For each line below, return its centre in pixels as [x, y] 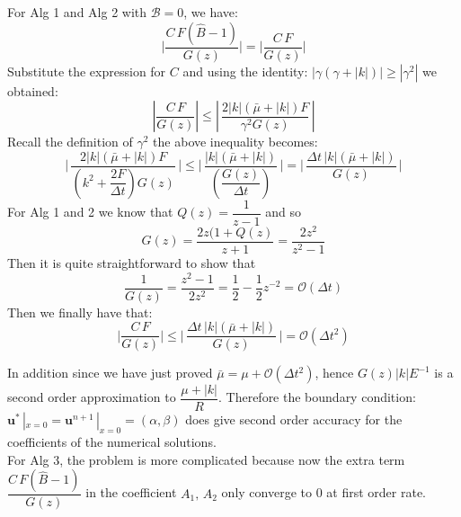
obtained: [33, 90]
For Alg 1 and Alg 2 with [77, 12]
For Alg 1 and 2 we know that [90, 212]
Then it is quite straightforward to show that [132, 262]
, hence [334, 373]
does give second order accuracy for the [294, 419]
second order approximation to [92, 397]
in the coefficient [131, 492]
